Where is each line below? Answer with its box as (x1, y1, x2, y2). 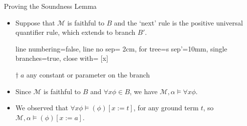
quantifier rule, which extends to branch (15, 27, 135, 37)
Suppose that (15, 17, 55, 27)
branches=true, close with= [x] (15, 53, 109, 63)
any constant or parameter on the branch (26, 69, 150, 79)
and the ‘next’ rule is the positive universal (114, 17, 243, 27)
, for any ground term (134, 102, 199, 113)
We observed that (15, 102, 68, 113)
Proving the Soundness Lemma (4, 1, 97, 11)
